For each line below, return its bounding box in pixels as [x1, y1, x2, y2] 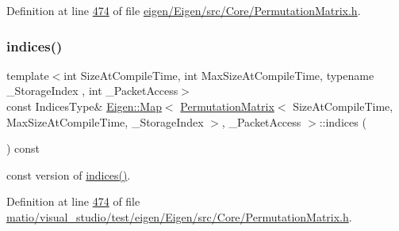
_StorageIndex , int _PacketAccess [6, 82, 178, 99]
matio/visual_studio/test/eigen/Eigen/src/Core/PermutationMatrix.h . [6, 208, 352, 225]
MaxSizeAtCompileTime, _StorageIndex [6, 113, 204, 130]
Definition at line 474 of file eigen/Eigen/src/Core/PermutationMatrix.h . [6, 2, 361, 18]
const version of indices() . [6, 166, 131, 183]
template [6, 66, 49, 83]
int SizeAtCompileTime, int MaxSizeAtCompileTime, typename [63, 66, 374, 83]
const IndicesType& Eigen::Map [6, 98, 162, 114]
